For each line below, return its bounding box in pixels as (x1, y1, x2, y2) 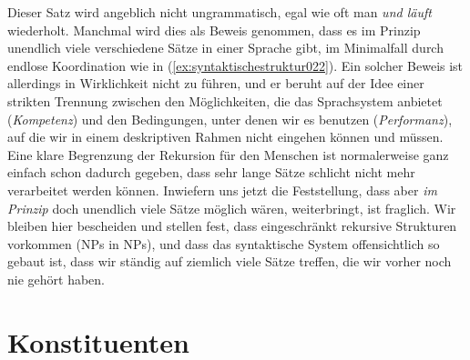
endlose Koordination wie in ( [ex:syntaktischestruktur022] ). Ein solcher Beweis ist (7, 55, 464, 75)
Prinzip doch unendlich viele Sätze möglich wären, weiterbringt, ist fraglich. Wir (7, 198, 456, 217)
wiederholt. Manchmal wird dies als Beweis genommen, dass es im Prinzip (7, 20, 421, 39)
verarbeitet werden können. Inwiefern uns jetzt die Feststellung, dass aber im (7, 180, 437, 199)
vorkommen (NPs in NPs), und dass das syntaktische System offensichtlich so (7, 234, 440, 253)
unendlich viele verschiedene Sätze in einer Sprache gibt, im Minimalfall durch (7, 38, 444, 57)
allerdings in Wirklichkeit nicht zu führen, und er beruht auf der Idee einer (7, 74, 424, 93)
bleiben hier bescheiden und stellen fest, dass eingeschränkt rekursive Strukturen (7, 216, 457, 235)
